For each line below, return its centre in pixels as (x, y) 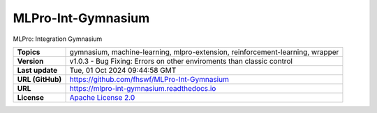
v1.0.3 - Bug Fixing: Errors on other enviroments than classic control (181, 61)
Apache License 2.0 (102, 97)
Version (30, 61)
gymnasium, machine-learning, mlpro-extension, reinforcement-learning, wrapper (204, 52)
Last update (37, 70)
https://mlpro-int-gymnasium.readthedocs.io (143, 88)
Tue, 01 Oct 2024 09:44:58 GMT (123, 70)
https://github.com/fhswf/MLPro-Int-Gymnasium (149, 79)
